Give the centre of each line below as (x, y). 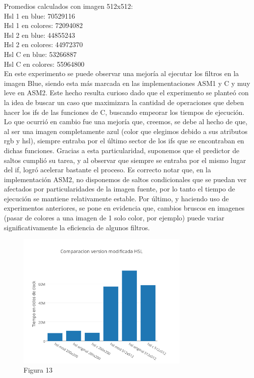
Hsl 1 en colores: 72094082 (43, 25)
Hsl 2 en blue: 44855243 (40, 35)
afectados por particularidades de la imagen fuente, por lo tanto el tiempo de (120, 189)
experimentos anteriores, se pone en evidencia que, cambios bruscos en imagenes (124, 208)
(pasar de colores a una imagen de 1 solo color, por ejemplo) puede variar (114, 218)
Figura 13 (38, 370)
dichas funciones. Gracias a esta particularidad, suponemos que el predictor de (122, 150)
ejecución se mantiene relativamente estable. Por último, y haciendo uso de (116, 198)
